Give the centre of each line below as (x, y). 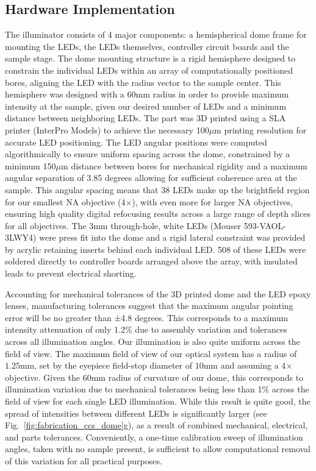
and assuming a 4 (253, 365)
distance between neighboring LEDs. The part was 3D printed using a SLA (145, 118)
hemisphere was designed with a (65, 94)
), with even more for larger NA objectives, (212, 201)
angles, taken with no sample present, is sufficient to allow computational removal (158, 449)
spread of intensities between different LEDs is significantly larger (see (136, 413)
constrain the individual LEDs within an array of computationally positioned (149, 70)
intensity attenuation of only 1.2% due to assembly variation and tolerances (146, 329)
